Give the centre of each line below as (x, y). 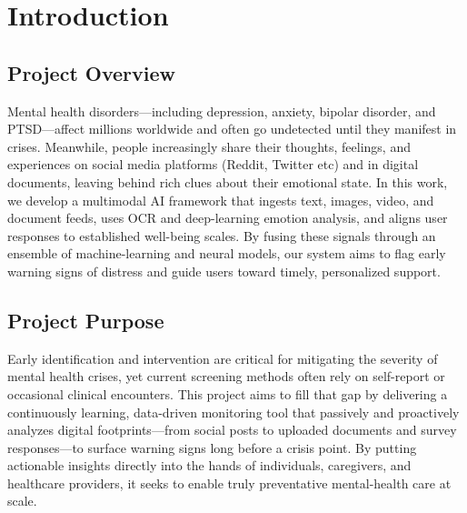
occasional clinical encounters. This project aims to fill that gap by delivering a (228, 393)
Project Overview (92, 72)
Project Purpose (86, 320)
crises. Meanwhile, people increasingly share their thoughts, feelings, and (209, 146)
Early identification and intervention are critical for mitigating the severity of (223, 358)
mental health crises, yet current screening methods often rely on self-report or (226, 376)
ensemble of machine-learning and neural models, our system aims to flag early (227, 253)
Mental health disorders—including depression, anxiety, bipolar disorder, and (222, 111)
